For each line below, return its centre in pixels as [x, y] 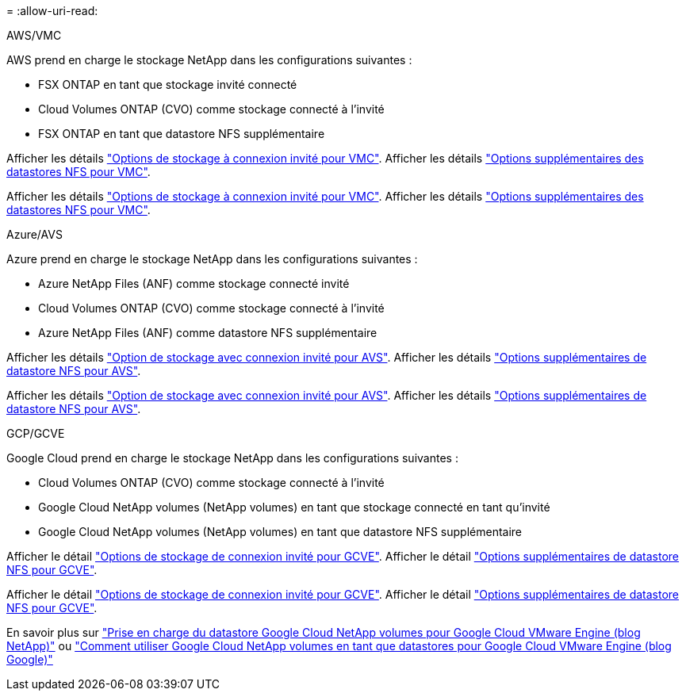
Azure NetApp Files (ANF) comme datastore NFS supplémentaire [208, 333]
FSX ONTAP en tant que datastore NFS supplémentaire [182, 134]
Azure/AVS [34, 234]
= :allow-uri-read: [52, 11]
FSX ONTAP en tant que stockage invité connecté [168, 84]
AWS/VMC [34, 35]
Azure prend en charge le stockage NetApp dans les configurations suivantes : [212, 259]
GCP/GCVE [36, 433]
